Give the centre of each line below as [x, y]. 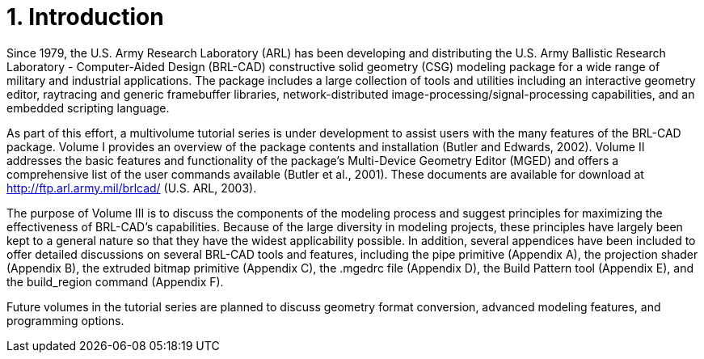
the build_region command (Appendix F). [115, 281]
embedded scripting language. [88, 108]
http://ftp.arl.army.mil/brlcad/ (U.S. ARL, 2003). [132, 188]
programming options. [65, 320]
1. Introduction [85, 17]
